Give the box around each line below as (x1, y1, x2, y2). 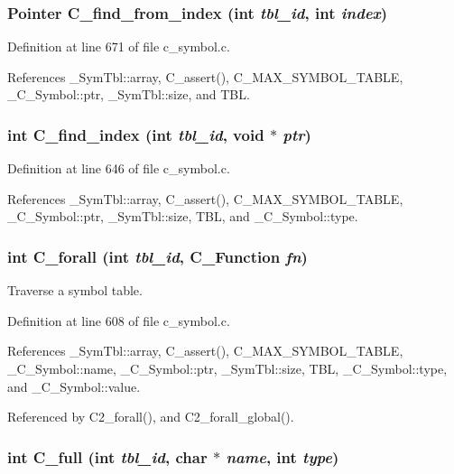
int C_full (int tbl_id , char (7, 445, 208, 468)
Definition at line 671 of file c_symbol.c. (7, 37, 230, 56)
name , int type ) (226, 445, 339, 468)
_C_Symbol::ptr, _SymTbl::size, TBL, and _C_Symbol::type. (7, 207, 358, 226)
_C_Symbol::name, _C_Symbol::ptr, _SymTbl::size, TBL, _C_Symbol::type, (7, 359, 448, 377)
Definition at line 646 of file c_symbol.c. (7, 159, 230, 178)
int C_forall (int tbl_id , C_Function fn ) (7, 245, 308, 267)
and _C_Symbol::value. (7, 376, 141, 395)
